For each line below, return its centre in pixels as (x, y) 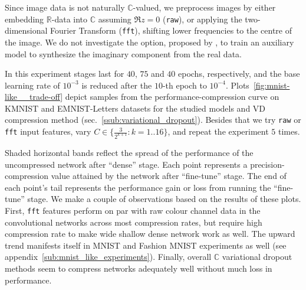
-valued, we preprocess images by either (204, 7)
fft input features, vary (48, 131)
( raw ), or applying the (202, 19)
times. (289, 131)
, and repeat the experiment (218, 131)
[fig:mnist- (272, 85)
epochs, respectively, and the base (239, 74)
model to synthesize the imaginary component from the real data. (123, 53)
